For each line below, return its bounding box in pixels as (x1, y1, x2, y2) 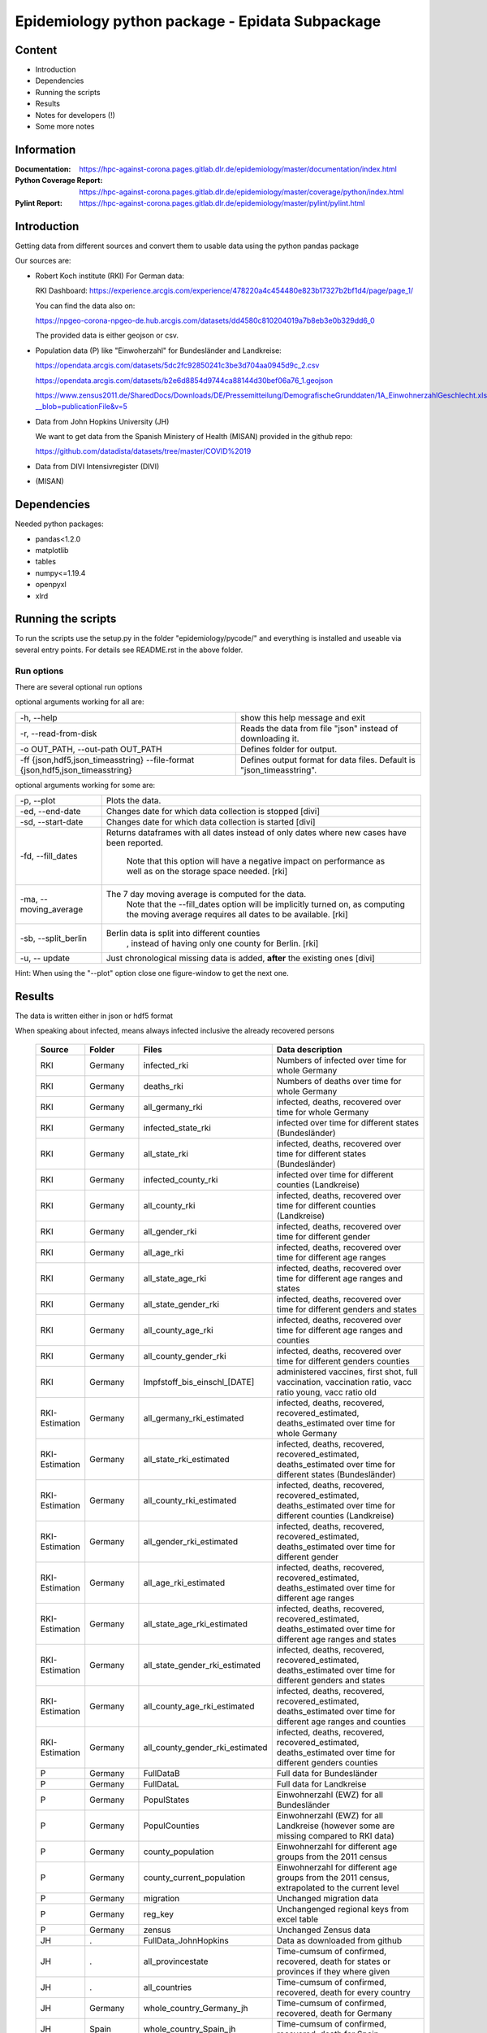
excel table (276, 1913, 319, 1925)
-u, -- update (19, 952, 71, 964)
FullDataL (143, 1778, 179, 1789)
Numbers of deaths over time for (276, 1075, 402, 1086)
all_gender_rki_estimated (143, 1535, 239, 1547)
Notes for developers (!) (35, 110, 115, 120)
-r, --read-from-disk (19, 728, 97, 739)
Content (15, 43, 58, 57)
